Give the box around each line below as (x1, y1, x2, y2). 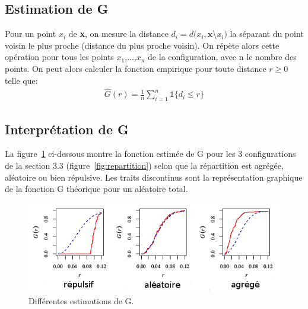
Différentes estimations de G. (28, 294, 134, 307)
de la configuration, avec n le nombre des (148, 51, 297, 63)
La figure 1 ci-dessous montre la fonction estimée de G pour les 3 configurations (5, 147, 296, 160)
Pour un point (5, 27, 56, 40)
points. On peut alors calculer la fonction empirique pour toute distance (5, 62, 266, 74)
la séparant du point (230, 27, 304, 40)
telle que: (5, 74, 38, 86)
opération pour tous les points (5, 51, 114, 63)
